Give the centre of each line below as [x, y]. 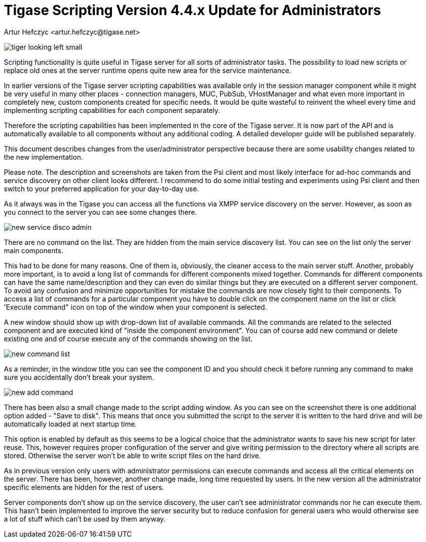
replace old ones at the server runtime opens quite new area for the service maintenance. [148, 70]
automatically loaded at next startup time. [70, 424]
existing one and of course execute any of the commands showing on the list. [128, 338]
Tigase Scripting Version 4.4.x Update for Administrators [193, 10]
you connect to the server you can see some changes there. [101, 212]
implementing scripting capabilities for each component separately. [112, 110]
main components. [34, 250]
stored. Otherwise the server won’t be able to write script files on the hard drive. [132, 455]
